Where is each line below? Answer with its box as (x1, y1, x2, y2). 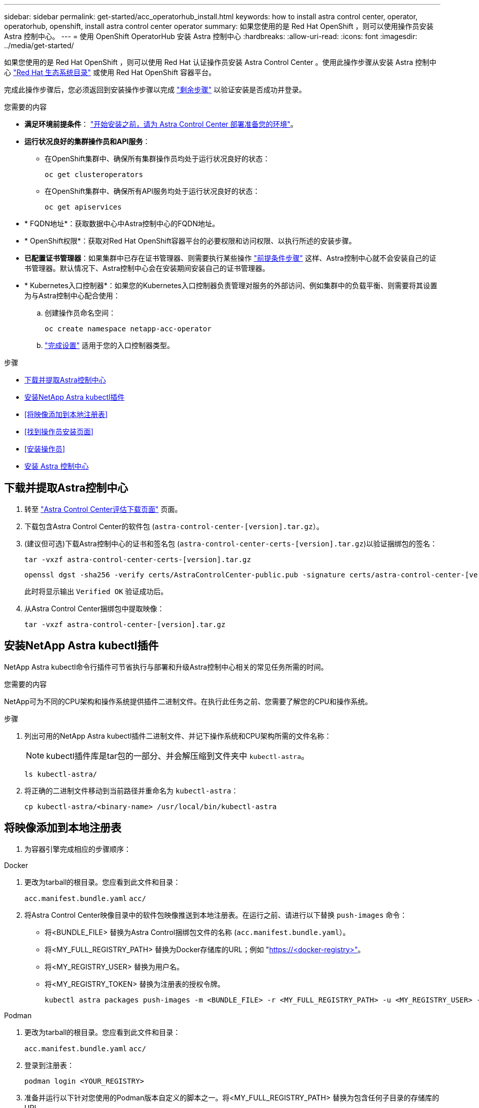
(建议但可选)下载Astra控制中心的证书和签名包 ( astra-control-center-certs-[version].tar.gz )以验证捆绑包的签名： (24, 539, 437, 548)
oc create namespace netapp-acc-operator (45, 325, 212, 333)
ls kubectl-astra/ (24, 770, 97, 778)
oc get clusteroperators (45, 170, 143, 179)
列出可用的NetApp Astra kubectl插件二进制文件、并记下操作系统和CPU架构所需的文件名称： (24, 731, 331, 740)
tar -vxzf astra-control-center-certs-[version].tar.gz (24, 555, 251, 564)
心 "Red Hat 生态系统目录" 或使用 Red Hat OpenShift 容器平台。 (4, 68, 216, 77)
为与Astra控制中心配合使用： (24, 291, 120, 300)
